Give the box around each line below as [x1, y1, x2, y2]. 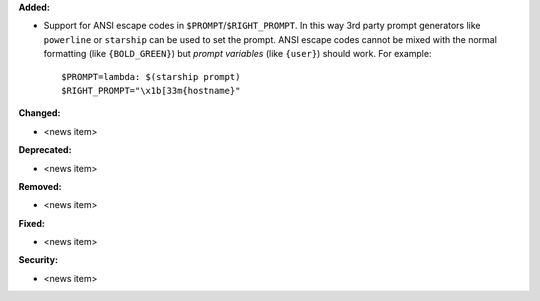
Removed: [18, 180, 62, 192]
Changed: [18, 107, 61, 119]
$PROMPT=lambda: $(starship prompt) [61, 71, 241, 82]
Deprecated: [18, 144, 72, 156]
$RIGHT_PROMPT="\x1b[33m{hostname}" [61, 85, 241, 96]
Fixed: [18, 217, 45, 229]
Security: [18, 254, 59, 266]
